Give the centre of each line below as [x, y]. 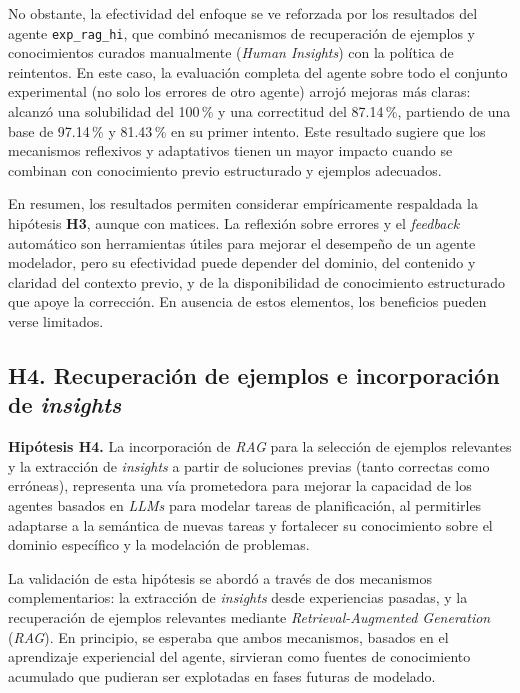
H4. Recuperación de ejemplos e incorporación [254, 374]
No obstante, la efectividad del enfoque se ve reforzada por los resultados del [243, 13]
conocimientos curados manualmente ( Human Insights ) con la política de [231, 52]
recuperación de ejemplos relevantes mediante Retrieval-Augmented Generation [249, 616]
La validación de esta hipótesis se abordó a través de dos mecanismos [220, 577]
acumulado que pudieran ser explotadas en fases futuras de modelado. [222, 675]
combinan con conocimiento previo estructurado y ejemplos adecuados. [225, 169]
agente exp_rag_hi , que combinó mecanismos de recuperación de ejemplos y [241, 32]
